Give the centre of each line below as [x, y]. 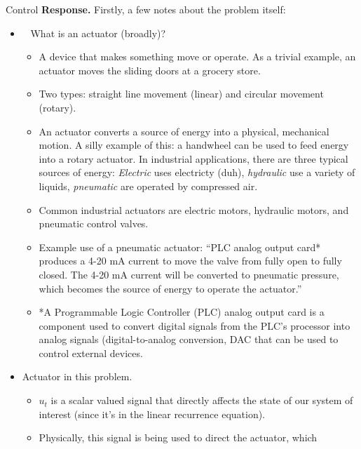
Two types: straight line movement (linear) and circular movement [181, 94]
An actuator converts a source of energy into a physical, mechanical [184, 131]
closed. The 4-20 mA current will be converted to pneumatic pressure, [189, 274]
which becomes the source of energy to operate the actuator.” [170, 288]
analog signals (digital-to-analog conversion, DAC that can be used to [189, 339]
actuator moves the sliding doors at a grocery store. [150, 70]
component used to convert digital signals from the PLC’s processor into [195, 325]
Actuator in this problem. [77, 376]
